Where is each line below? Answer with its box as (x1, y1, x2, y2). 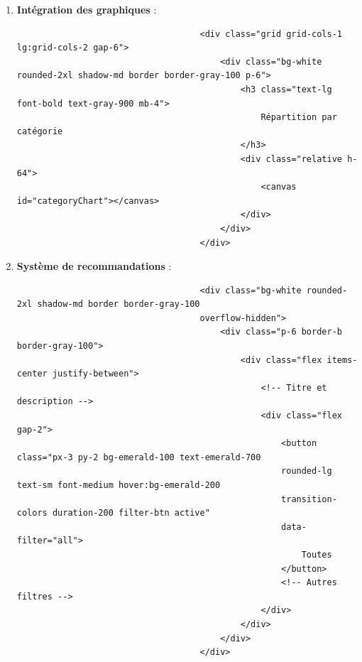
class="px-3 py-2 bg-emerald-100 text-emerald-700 (16, 452, 261, 462)
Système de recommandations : (16, 259, 172, 273)
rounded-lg (281, 466, 332, 477)
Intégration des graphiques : (16, 2, 157, 16)
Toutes (301, 549, 332, 560)
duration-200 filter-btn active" (52, 508, 210, 519)
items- (327, 354, 358, 365)
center (16, 369, 48, 379)
